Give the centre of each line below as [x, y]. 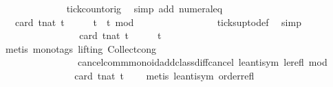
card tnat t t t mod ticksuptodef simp [158, 22]
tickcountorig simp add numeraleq [144, 8]
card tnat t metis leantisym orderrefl [164, 75]
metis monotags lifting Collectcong [81, 48]
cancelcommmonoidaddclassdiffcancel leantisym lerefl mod [202, 62]
